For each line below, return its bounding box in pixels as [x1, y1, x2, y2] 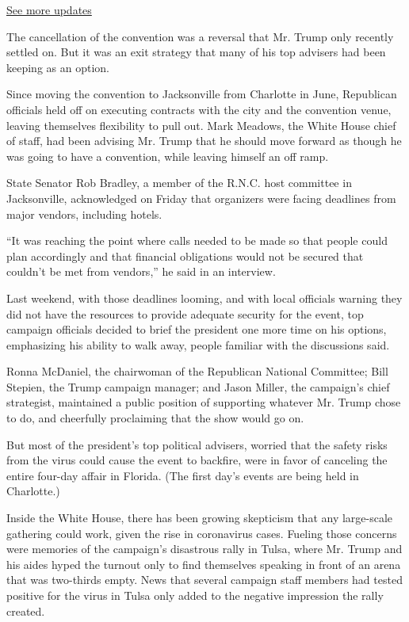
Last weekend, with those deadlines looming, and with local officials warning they [6, 289, 403, 306]
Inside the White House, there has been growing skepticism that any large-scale [6, 509, 393, 526]
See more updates [6, 2, 92, 17]
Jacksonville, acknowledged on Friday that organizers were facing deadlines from [6, 189, 396, 206]
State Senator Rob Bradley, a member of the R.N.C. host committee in [6, 174, 352, 191]
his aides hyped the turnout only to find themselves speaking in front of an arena [6, 555, 401, 572]
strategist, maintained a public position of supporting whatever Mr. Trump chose [6, 394, 401, 410]
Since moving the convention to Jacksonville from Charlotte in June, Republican [6, 86, 397, 102]
